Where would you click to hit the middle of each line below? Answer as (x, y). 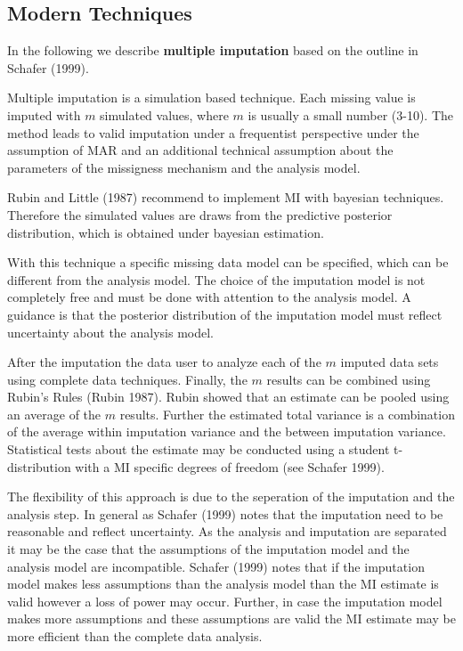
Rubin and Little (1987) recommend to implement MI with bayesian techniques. (226, 197)
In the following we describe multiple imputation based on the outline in (213, 50)
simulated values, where (164, 114)
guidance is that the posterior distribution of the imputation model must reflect (225, 314)
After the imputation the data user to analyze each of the (164, 362)
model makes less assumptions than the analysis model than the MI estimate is (223, 584)
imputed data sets (390, 362)
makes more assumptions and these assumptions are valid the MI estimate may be (231, 618)
